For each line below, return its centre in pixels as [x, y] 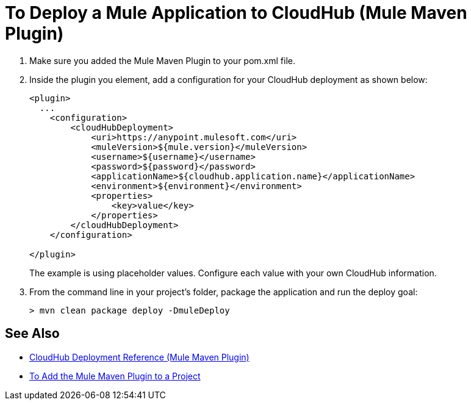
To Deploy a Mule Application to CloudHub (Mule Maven [236, 13]
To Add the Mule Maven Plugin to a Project [115, 376]
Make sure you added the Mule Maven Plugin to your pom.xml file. [163, 60]
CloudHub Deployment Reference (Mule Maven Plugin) [139, 357]
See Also [32, 334]
